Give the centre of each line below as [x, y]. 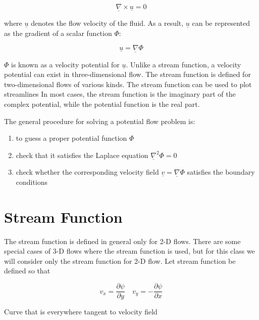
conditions [32, 182]
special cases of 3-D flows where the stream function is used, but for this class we [129, 251]
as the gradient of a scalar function [58, 33]
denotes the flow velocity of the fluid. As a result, [107, 23]
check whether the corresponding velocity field [87, 172]
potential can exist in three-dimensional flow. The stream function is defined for [127, 74]
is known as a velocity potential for [65, 64]
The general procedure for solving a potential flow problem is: [100, 121]
